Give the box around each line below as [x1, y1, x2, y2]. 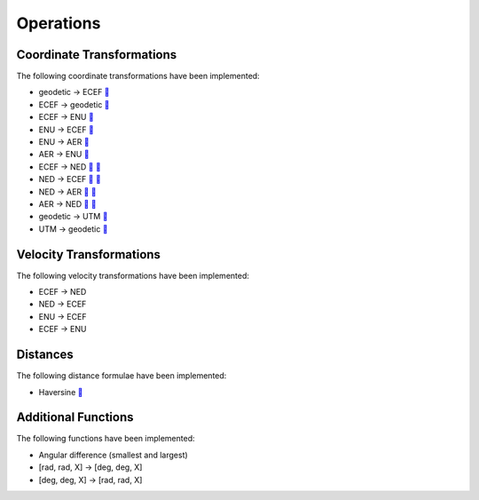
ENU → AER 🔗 [38, 137, 90, 147]
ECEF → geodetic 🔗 [38, 99, 110, 110]
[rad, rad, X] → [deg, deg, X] [38, 462, 143, 472]
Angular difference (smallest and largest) [38, 449, 188, 460]
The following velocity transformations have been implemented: [16, 270, 250, 281]
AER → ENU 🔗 [38, 149, 90, 160]
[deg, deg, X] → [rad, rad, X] [38, 474, 143, 485]
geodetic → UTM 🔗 [38, 211, 108, 222]
